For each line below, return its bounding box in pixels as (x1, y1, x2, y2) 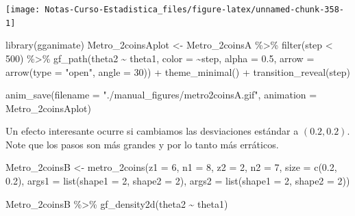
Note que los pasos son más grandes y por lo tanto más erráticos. (5, 137, 279, 151)
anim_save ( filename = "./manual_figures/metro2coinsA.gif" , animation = (5, 87, 317, 102)
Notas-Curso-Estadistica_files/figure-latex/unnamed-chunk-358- (45, 5, 344, 14)
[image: (5, 5, 40, 14)
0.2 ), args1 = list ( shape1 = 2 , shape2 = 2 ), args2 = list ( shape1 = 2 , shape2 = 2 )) (5, 174, 350, 188)
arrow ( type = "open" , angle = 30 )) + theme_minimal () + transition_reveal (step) (5, 64, 350, 79)
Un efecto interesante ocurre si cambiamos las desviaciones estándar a (5, 124, 299, 138)
